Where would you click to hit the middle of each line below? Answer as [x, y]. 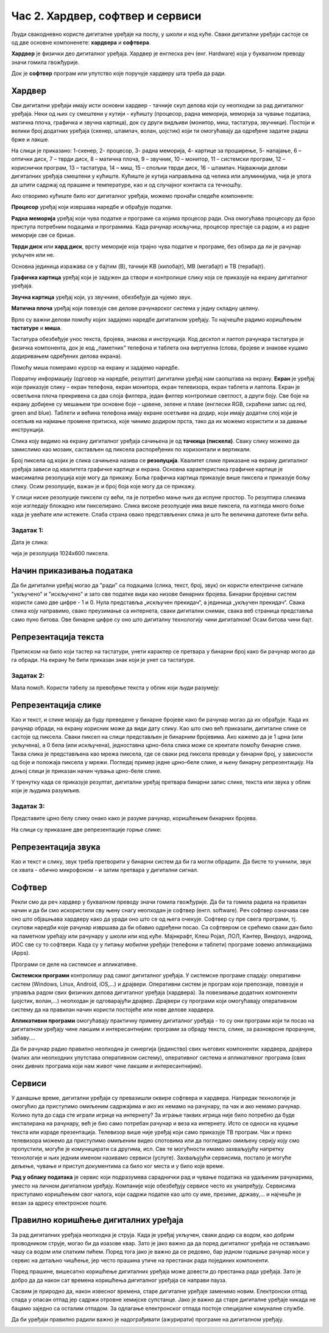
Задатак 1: [27, 530]
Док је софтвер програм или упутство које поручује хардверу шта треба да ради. [119, 74]
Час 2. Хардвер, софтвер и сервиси [106, 16]
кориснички [27, 167]
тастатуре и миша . [37, 328]
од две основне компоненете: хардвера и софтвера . [81, 42]
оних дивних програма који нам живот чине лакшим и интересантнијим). [107, 1066]
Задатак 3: [28, 806]
